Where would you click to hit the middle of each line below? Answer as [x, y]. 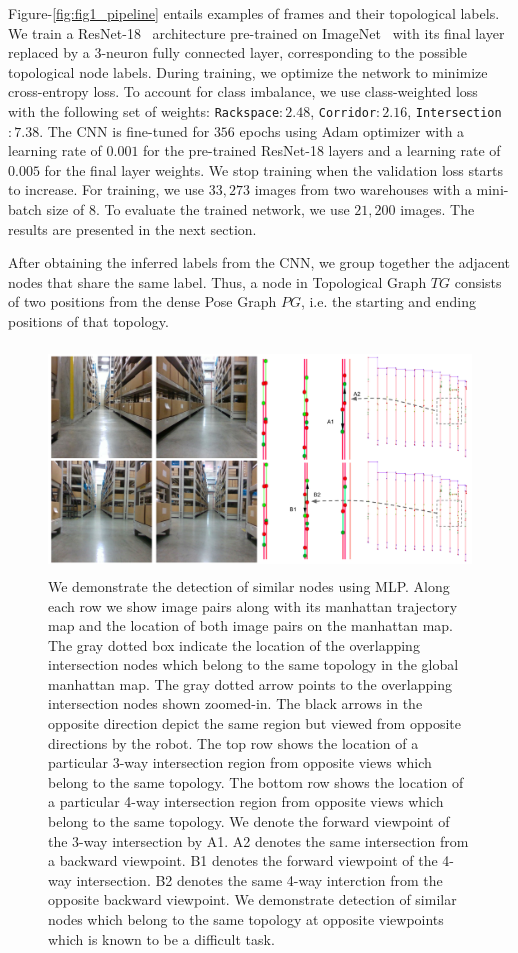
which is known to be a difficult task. [161, 938]
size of [65, 209]
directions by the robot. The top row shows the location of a [233, 742]
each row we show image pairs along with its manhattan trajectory [253, 605]
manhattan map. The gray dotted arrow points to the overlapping [250, 683]
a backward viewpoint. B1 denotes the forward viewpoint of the [243, 860]
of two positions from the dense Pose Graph [142, 301]
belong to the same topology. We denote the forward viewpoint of [249, 821]
